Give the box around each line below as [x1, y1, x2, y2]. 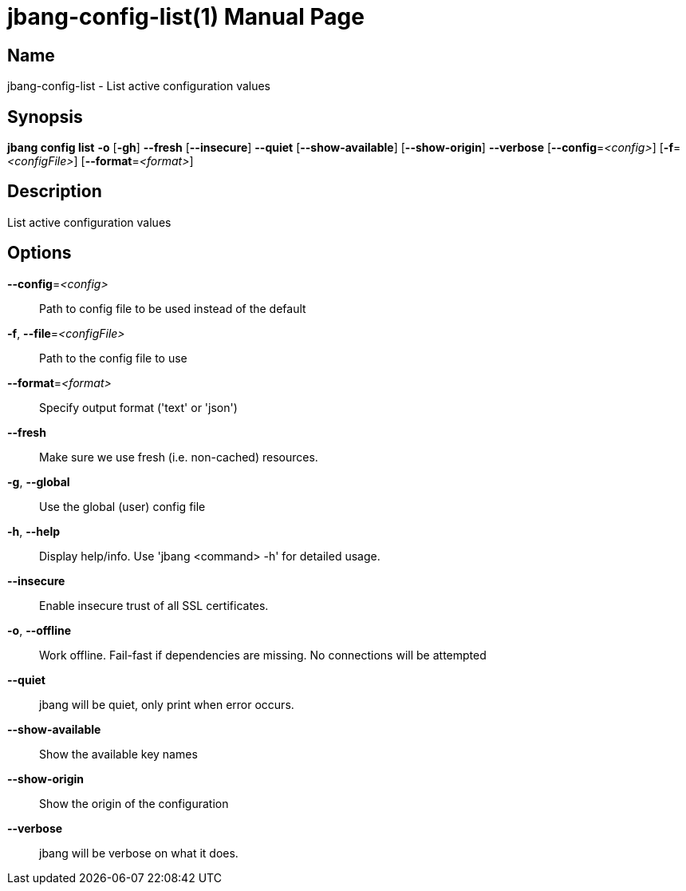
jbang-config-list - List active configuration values [7, 79, 271, 93]
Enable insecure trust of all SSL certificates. [39, 598, 269, 612]
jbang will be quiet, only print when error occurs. [39, 697, 294, 711]
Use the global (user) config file [39, 499, 206, 513]
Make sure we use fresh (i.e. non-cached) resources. [39, 449, 318, 464]
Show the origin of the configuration [39, 796, 229, 810]
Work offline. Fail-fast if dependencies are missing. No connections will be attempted [39, 647, 487, 662]
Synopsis [7, 106, 83, 127]
